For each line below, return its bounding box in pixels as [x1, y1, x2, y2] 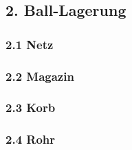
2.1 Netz [5, 35, 54, 53]
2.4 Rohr [5, 131, 56, 148]
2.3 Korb [5, 99, 56, 116]
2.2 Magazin [5, 67, 74, 84]
